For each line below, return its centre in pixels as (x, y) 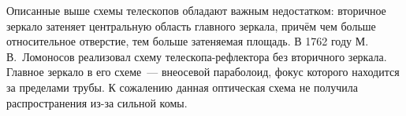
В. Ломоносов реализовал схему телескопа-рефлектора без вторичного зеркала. (197, 56)
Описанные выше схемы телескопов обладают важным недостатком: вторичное (196, 10)
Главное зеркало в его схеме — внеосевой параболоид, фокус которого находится (203, 72)
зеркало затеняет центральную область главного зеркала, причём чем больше (191, 25)
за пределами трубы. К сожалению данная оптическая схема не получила (183, 87)
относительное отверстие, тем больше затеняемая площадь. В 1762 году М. (188, 41)
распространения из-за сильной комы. (97, 102)
